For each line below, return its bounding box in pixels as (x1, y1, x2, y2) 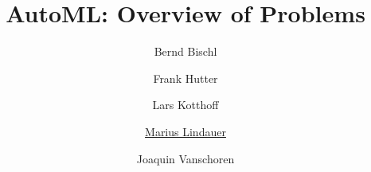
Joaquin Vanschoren (136, 150, 235, 166)
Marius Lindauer (145, 123, 226, 139)
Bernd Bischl (154, 43, 217, 60)
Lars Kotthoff (152, 96, 219, 113)
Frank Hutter (153, 69, 218, 86)
